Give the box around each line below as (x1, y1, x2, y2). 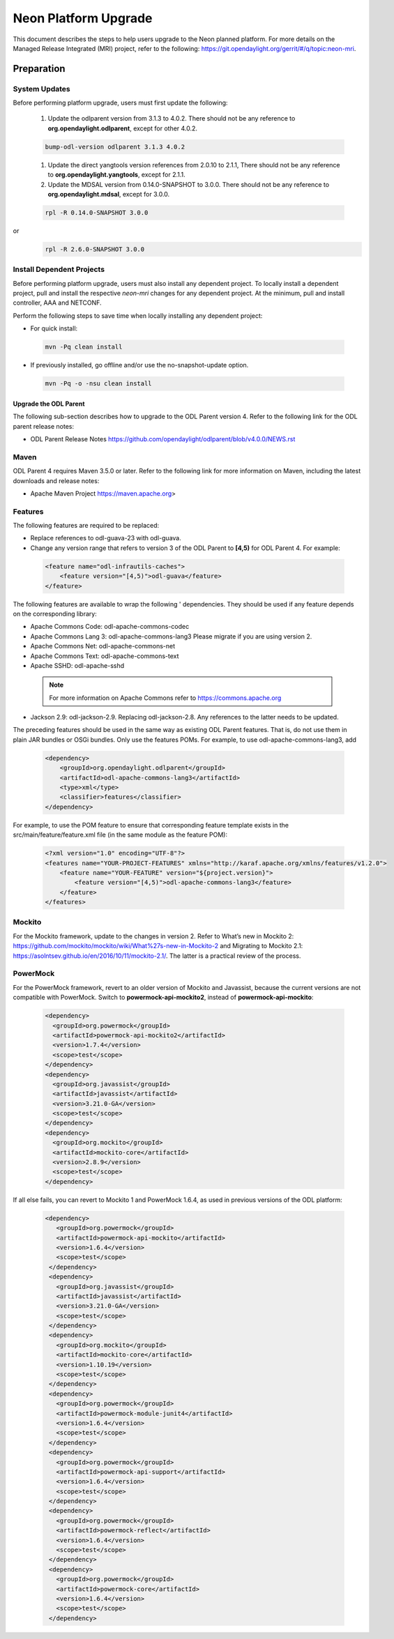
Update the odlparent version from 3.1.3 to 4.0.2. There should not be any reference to (47, 114, 296, 123)
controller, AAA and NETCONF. (13, 298, 102, 307)
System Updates (13, 84, 70, 93)
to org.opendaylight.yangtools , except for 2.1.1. (47, 171, 186, 179)
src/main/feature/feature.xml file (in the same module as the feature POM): (13, 830, 228, 839)
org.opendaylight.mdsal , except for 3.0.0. (47, 190, 170, 199)
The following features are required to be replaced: (13, 521, 160, 530)
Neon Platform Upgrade (13, 10, 153, 26)
